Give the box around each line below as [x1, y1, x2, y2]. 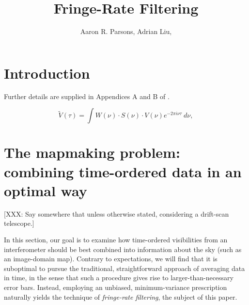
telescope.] [4, 218, 34, 228]
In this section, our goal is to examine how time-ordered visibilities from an [4, 234, 228, 244]
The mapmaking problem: [4, 142, 180, 162]
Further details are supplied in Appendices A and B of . [4, 91, 170, 101]
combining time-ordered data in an [4, 161, 242, 181]
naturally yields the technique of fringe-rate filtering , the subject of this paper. [4, 291, 237, 302]
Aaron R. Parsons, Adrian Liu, [80, 26, 172, 36]
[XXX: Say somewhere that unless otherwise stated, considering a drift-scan [4, 208, 229, 219]
